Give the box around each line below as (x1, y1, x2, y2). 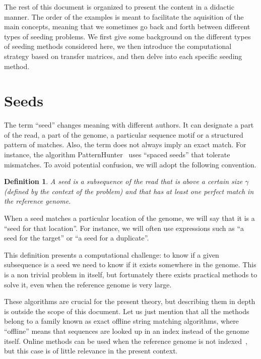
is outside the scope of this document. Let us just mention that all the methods (4, 306, 249, 316)
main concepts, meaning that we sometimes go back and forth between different (4, 21, 250, 32)
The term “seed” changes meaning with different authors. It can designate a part (4, 119, 254, 130)
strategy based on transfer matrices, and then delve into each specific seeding (4, 50, 242, 61)
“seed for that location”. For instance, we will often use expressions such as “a (4, 222, 244, 233)
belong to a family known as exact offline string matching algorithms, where (4, 316, 239, 326)
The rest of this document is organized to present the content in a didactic (4, 2, 234, 12)
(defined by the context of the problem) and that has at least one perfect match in (4, 186, 254, 196)
